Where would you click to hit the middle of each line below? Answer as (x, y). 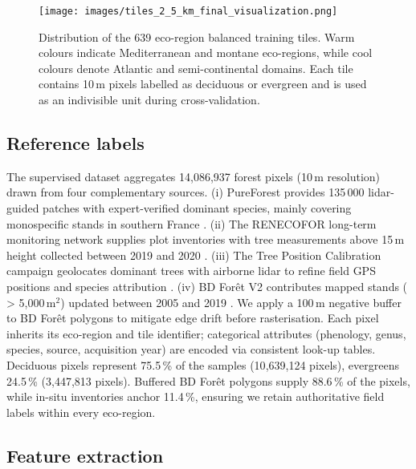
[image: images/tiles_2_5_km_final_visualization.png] (188, 11)
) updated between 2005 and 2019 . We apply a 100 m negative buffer (231, 302)
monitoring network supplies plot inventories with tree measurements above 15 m (206, 239)
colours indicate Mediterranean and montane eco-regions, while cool (206, 53)
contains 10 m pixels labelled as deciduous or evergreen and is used (203, 84)
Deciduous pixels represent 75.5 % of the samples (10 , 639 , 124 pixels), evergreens (203, 364)
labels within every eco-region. (81, 412)
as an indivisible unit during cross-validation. (149, 100)
